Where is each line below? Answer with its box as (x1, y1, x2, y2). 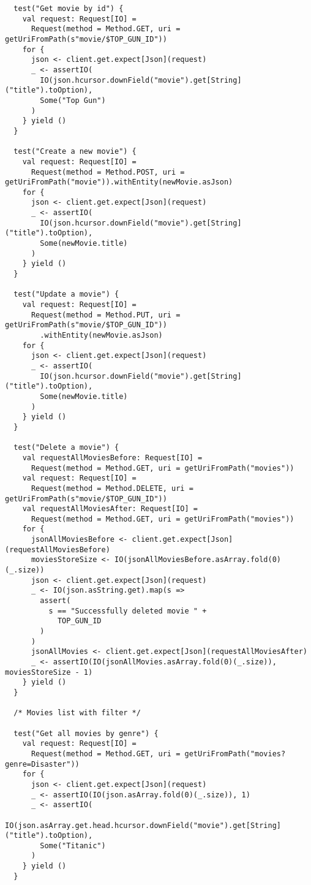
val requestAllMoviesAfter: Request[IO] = (22, 504, 198, 514)
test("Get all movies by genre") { (13, 729, 159, 738)
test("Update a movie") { (13, 290, 119, 299)
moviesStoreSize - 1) (5, 667, 93, 677)
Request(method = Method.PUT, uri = (31, 310, 181, 319)
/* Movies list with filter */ (13, 708, 141, 718)
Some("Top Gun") (40, 96, 106, 105)
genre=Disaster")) (5, 759, 80, 769)
